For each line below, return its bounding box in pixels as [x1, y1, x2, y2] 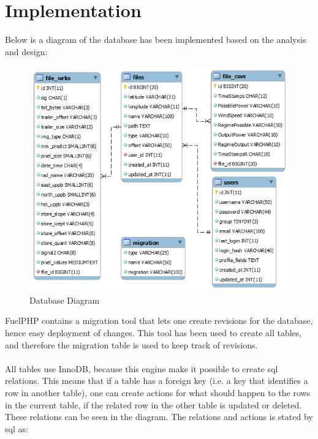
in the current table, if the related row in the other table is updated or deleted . [5, 398, 302, 411]
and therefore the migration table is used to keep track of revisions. [5, 338, 258, 351]
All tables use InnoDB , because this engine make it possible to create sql [5, 362, 278, 375]
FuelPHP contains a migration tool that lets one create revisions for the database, [5, 314, 313, 327]
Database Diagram [29, 293, 100, 306]
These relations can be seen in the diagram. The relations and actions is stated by [5, 410, 313, 423]
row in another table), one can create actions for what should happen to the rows [5, 386, 311, 399]
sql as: [5, 422, 28, 435]
